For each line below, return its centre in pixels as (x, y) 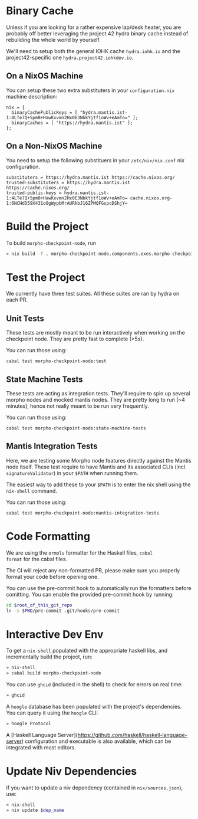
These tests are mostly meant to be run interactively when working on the (96, 333)
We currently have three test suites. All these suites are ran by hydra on (93, 294)
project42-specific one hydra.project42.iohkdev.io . (70, 57)
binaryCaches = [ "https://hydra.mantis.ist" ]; (72, 123)
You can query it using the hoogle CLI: (52, 713)
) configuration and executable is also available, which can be (96, 741)
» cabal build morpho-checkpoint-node (54, 673)
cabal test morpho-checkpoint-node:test (57, 361)
